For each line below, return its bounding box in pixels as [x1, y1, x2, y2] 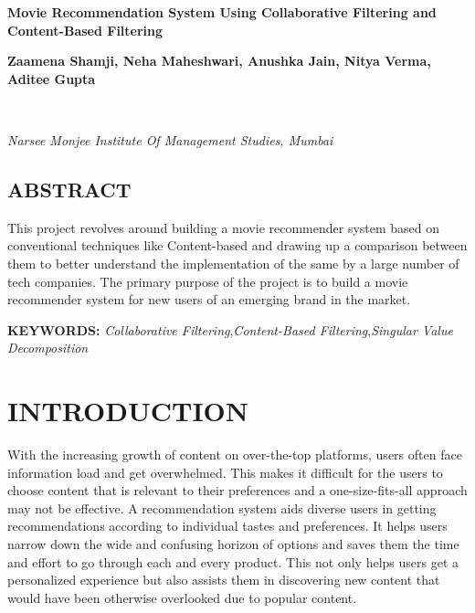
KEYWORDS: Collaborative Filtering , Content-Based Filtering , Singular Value [7, 320, 453, 339]
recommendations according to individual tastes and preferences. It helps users [7, 516, 448, 535]
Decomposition [7, 338, 89, 357]
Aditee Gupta [7, 69, 96, 88]
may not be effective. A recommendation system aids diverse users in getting [7, 498, 437, 517]
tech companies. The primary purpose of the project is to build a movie [7, 271, 408, 291]
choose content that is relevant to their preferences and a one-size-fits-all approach [7, 481, 468, 500]
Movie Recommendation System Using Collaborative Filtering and [7, 3, 437, 21]
